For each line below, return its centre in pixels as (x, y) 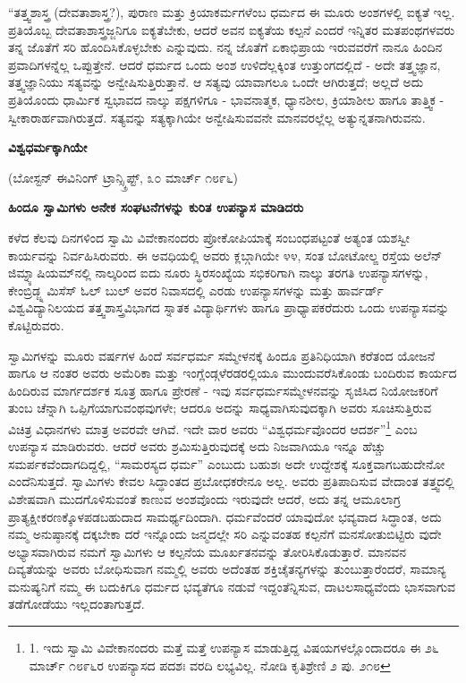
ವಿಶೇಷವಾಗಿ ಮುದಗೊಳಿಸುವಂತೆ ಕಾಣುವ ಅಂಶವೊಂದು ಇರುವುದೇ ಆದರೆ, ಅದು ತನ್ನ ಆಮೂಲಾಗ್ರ (204, 498)
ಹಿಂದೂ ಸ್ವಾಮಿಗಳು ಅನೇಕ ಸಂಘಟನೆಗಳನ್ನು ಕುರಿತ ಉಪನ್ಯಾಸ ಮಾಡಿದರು (156, 207)
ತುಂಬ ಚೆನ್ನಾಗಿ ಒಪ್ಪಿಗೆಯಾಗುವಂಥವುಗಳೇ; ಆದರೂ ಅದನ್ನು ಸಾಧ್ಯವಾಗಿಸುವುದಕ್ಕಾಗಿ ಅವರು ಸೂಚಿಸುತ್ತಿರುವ (220, 408)
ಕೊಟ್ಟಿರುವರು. (36, 324)
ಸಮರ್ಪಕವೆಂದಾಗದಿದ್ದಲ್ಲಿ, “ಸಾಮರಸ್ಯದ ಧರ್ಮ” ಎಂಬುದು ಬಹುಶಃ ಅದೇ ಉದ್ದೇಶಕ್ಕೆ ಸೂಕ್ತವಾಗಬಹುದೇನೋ (227, 463)
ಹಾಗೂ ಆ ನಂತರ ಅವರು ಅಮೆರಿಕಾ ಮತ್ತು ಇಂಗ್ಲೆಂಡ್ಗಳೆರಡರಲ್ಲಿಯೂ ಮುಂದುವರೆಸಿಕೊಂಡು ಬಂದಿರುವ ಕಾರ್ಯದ (233, 373)
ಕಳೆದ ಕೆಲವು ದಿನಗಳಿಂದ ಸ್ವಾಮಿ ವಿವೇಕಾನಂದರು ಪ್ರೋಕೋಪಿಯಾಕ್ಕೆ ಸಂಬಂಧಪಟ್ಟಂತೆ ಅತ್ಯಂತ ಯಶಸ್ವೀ (209, 237)
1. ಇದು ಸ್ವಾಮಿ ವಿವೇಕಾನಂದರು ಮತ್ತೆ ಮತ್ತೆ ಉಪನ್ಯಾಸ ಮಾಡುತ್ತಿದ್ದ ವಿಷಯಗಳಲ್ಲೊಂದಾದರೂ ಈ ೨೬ (234, 648)
